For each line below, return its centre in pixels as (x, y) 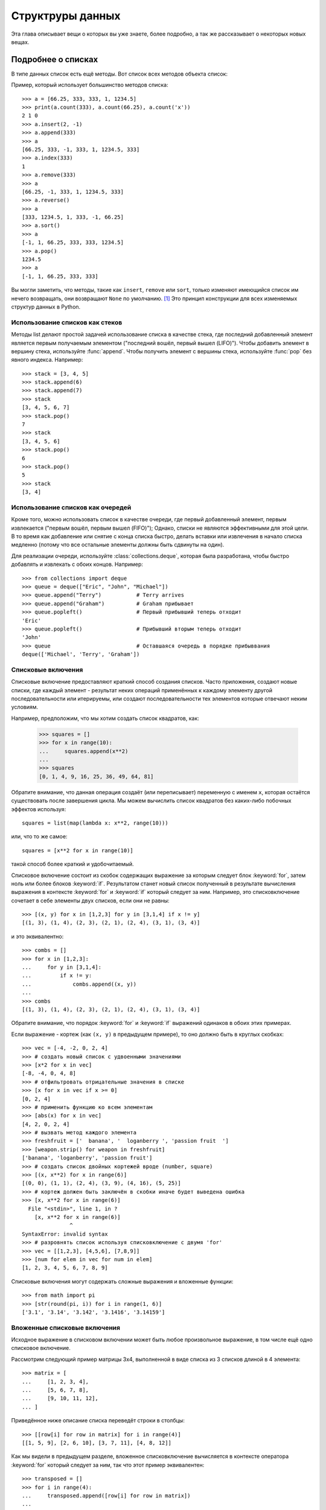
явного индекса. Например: (47, 360)
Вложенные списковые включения (66, 1328)
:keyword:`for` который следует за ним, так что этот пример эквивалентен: (108, 1465)
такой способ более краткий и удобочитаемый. (72, 864)
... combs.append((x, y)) (79, 984)
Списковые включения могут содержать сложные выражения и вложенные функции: (122, 1281)
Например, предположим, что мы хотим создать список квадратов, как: (105, 718)
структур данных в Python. (46, 307)
